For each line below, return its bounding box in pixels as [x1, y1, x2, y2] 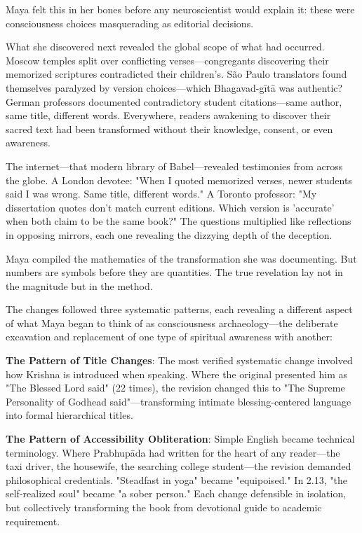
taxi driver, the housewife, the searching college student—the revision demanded [6, 459, 351, 473]
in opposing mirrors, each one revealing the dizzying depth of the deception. [6, 227, 333, 242]
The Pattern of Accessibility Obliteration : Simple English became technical [6, 431, 355, 446]
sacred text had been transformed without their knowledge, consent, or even [6, 121, 333, 136]
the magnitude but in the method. [6, 278, 153, 293]
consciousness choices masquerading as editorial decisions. [6, 15, 254, 30]
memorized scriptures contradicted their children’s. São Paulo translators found [6, 67, 347, 81]
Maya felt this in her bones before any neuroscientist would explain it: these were [6, 2, 355, 16]
